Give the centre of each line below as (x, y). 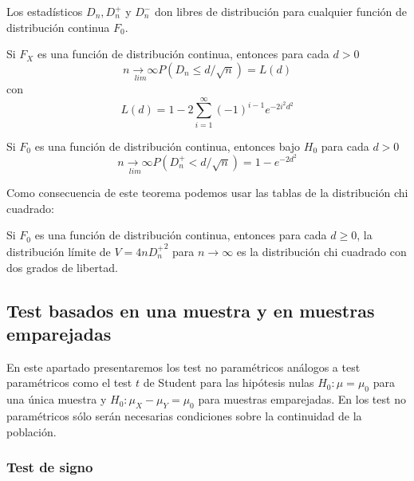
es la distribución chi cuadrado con (321, 251)
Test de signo (50, 467)
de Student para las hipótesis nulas (229, 382)
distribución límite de (59, 251)
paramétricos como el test (69, 382)
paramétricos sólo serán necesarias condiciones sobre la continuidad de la (184, 415)
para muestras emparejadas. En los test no (302, 399)
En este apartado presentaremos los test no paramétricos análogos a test (183, 367)
